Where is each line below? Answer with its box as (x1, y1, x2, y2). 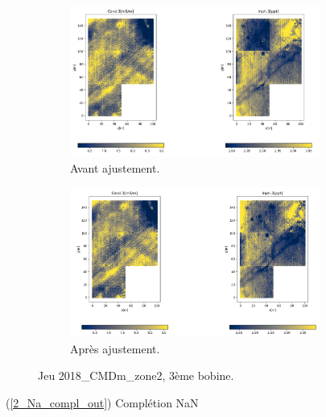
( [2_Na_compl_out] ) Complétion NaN (6, 394, 199, 411)
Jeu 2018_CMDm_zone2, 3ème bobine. (38, 367, 234, 384)
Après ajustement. (70, 340, 160, 357)
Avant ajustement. (70, 159, 160, 176)
